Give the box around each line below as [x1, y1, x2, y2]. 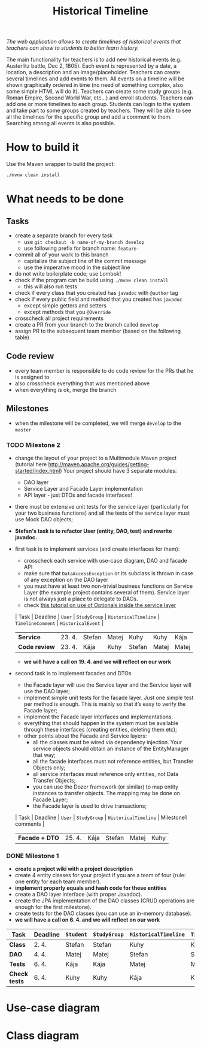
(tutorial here [14, 460, 47, 468]
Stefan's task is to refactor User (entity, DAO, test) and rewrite [14, 527, 172, 534]
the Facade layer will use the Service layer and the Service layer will [23, 681, 191, 688]
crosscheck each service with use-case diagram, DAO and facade [23, 557, 187, 564]
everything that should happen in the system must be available [23, 719, 179, 726]
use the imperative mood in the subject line [23, 264, 130, 271]
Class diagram [6, 1029, 80, 1042]
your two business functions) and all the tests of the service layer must [14, 509, 190, 517]
